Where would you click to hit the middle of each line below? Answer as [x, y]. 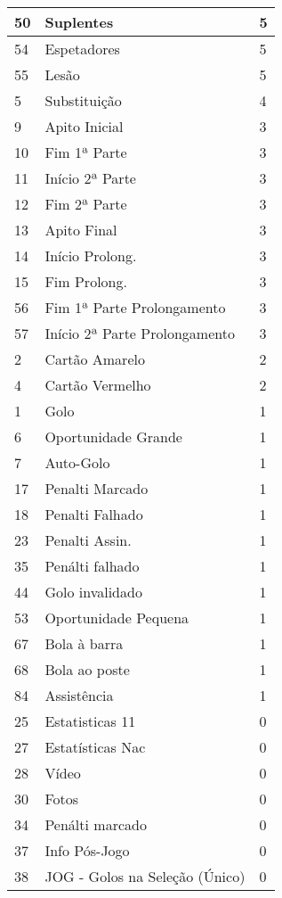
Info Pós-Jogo [87, 850]
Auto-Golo [77, 462]
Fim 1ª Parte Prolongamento [135, 307]
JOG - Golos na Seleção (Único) [145, 876]
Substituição [83, 100]
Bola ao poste [87, 669]
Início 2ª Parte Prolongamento [140, 333]
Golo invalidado [93, 592]
